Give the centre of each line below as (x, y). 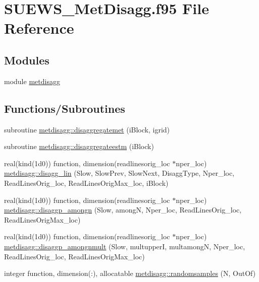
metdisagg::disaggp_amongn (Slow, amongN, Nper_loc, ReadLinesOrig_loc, (123, 210)
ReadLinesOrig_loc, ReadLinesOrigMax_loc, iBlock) (86, 183)
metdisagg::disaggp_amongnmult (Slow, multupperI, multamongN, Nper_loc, (125, 246)
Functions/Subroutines (65, 108)
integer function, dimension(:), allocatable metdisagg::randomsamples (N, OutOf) (130, 273)
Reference (39, 28)
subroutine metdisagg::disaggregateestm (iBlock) (79, 146)
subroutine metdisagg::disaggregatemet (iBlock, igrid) (87, 129)
